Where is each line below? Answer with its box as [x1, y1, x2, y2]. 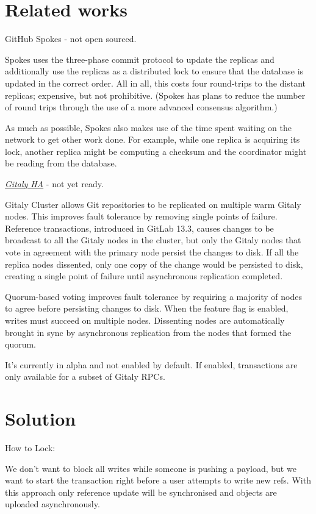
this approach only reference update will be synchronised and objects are [5, 485, 277, 498]
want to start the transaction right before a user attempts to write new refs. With [5, 474, 311, 487]
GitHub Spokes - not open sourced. [5, 32, 137, 45]
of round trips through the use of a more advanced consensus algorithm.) [5, 101, 278, 113]
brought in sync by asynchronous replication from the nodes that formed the [5, 326, 292, 338]
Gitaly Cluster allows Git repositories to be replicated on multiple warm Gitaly [5, 198, 301, 210]
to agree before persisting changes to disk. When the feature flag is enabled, [5, 302, 289, 315]
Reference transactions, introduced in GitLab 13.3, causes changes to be [5, 221, 274, 234]
